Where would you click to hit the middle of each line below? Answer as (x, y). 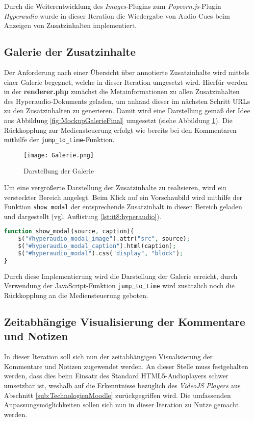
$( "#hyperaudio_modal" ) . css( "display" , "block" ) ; (101, 254)
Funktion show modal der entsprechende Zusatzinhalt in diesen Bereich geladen (123, 207)
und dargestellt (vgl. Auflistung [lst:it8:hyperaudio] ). (83, 216)
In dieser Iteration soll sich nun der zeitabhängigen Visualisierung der (108, 357)
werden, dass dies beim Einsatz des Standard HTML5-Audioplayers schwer (116, 376)
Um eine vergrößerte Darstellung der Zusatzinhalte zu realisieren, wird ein (115, 187)
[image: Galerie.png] (59, 155)
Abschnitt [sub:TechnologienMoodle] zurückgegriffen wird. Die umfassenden (117, 395)
